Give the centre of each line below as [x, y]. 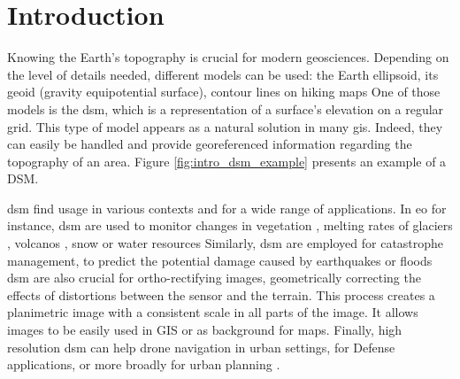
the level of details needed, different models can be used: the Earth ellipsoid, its [223, 74]
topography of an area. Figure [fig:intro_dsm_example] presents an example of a [227, 161]
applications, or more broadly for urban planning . [144, 364]
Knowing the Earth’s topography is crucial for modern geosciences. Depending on [228, 57]
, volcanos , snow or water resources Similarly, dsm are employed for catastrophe [226, 243]
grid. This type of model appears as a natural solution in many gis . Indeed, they [225, 126]
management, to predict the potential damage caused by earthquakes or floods [220, 260]
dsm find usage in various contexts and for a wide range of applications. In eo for [227, 208]
